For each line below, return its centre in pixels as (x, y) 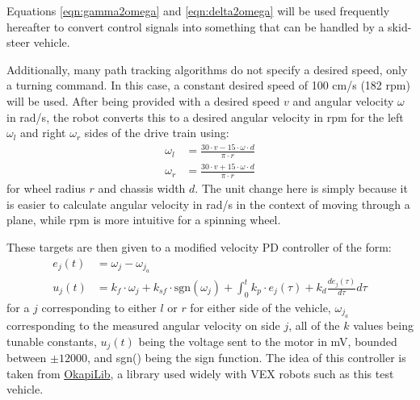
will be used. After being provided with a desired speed (143, 100)
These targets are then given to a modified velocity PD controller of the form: (199, 247)
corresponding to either (99, 307)
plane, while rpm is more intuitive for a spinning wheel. (144, 220)
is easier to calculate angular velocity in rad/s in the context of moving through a (208, 204)
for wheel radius (46, 188)
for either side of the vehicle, (260, 307)
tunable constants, (52, 341)
